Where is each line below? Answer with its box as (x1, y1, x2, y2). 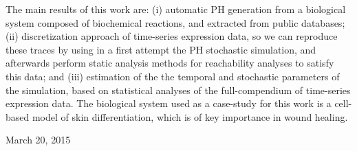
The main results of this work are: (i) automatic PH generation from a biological (6, 2, 346, 16)
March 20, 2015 (6, 132, 71, 147)
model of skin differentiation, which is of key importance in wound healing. (32, 109, 348, 124)
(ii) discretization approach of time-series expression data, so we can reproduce (6, 29, 338, 43)
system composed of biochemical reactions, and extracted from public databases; (6, 15, 345, 30)
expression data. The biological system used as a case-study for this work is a (6, 96, 332, 111)
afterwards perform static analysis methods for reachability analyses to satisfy (6, 56, 334, 70)
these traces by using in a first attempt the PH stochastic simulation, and (6, 42, 316, 56)
